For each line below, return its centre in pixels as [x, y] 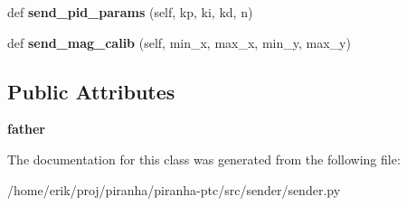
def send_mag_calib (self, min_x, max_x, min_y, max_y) [179, 42]
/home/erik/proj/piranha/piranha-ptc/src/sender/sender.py [174, 189]
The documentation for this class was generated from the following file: [204, 159]
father [26, 129]
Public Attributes [91, 91]
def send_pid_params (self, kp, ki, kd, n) [130, 12]
